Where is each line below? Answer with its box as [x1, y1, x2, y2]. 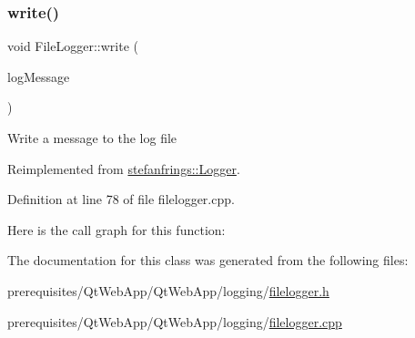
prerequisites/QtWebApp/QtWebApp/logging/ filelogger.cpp [7, 312, 342, 331]
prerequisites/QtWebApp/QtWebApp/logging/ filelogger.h [7, 281, 329, 300]
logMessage [7, 67, 70, 86]
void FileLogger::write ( [7, 36, 138, 56]
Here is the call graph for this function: [7, 220, 226, 239]
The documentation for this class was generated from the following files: [7, 251, 409, 270]
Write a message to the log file [7, 128, 177, 147]
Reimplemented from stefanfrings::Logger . [7, 159, 240, 178]
